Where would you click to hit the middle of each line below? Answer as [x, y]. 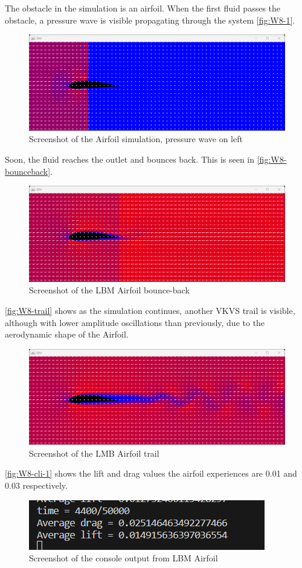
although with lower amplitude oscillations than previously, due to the [135, 322]
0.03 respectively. [36, 485]
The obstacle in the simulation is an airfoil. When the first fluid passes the [143, 8]
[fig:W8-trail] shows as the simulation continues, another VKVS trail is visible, [150, 310]
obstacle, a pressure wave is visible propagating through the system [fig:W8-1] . [150, 20]
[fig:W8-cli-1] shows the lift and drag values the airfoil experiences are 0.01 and [151, 473]
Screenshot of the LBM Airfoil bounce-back [109, 290]
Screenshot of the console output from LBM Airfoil [124, 558]
